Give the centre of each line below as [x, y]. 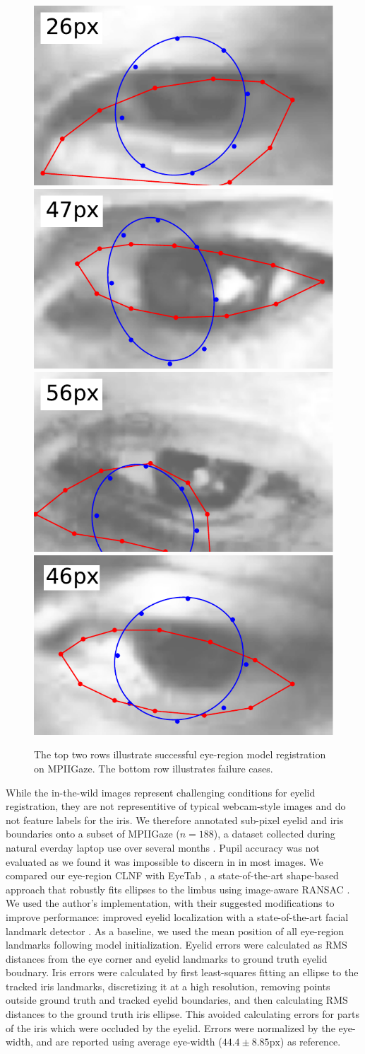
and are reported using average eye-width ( [129, 1042]
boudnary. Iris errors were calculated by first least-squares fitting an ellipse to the [182, 972]
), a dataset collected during [274, 834]
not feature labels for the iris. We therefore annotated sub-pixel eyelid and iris [175, 820]
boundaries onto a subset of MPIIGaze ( [93, 834]
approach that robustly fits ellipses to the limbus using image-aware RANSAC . [178, 889]
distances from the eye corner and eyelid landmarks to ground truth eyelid [167, 958]
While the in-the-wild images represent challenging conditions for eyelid [161, 792]
